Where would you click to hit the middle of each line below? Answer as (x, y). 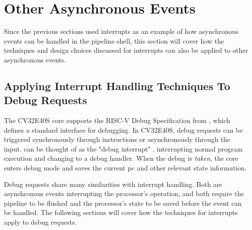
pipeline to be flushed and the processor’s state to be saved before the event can (123, 203)
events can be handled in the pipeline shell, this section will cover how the (114, 40)
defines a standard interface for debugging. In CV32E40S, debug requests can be (123, 130)
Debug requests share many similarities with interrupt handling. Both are (113, 184)
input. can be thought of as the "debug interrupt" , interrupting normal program (123, 148)
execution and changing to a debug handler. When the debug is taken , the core (121, 158)
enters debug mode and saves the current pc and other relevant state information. (125, 168)
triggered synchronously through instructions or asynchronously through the (117, 139)
